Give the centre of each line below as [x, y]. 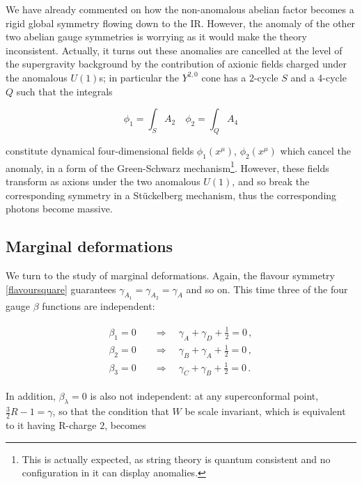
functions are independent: [99, 305]
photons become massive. [59, 209]
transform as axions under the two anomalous [103, 181]
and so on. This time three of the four [267, 289]
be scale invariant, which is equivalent [265, 411]
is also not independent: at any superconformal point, [204, 396]
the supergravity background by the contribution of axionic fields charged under [176, 64]
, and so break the [271, 181]
